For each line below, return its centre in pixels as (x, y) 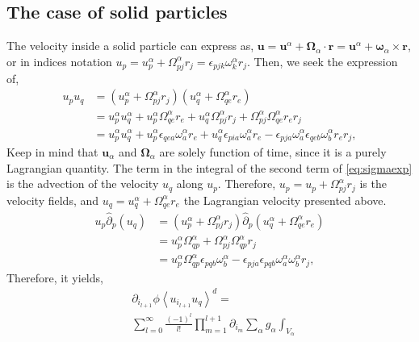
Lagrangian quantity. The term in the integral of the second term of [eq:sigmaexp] (209, 167)
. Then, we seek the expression (322, 61)
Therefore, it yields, (55, 277)
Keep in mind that (52, 151)
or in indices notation (59, 61)
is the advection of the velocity (83, 184)
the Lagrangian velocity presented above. (285, 200)
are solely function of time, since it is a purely (273, 151)
